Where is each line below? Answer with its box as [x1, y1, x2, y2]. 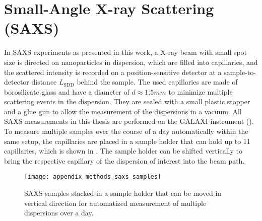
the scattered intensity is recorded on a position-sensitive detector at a [4, 66, 222, 77]
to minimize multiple [168, 86, 233, 97]
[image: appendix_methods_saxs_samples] [24, 173, 162, 181]
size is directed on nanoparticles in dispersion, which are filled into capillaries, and [4, 56, 258, 67]
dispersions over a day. [24, 207, 94, 218]
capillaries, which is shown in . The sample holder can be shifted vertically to [4, 145, 242, 156]
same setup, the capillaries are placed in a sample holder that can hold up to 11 [4, 135, 250, 146]
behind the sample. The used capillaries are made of [77, 77, 238, 87]
